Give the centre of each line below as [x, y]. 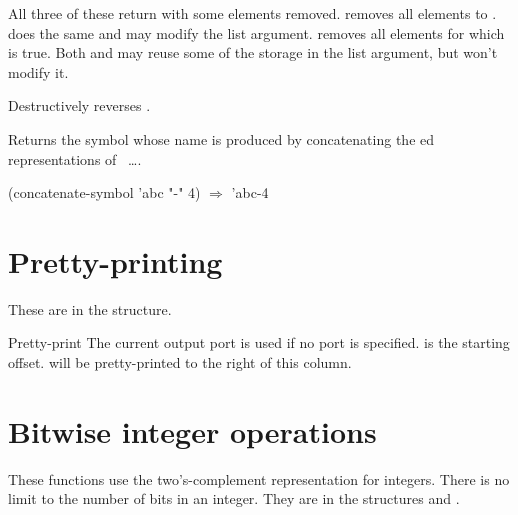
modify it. [38, 71]
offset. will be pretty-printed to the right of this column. [180, 362]
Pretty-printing [115, 260]
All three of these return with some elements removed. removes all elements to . [252, 13]
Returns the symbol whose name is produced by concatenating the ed [221, 138]
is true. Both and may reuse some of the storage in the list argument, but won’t [253, 52]
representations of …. [75, 158]
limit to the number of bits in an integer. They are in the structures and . [234, 498]
